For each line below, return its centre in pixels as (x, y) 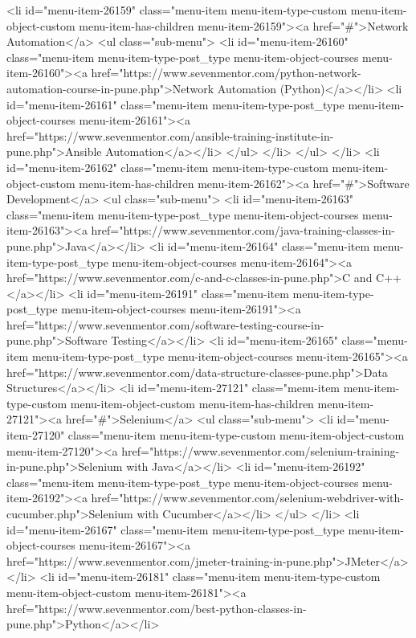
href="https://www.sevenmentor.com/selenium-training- (261, 450)
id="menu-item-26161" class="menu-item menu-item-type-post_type (175, 104)
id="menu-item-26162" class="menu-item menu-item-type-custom (167, 167)
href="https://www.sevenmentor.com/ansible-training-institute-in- (170, 135)
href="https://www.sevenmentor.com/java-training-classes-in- (243, 230)
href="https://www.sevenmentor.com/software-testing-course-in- (165, 324)
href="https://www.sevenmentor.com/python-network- (226, 73)
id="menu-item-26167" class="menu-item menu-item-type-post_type (175, 529)
